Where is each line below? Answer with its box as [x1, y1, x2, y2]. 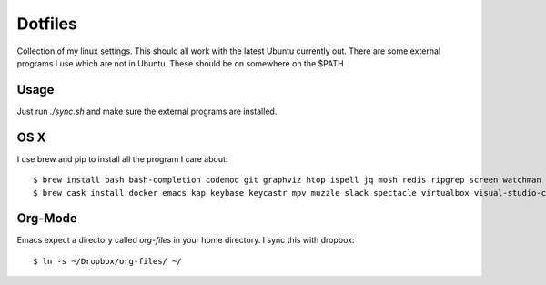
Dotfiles [16, 14, 77, 34]
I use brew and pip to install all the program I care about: [16, 153, 228, 164]
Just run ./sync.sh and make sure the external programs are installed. [16, 106, 278, 117]
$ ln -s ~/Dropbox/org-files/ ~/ [33, 256, 182, 266]
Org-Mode [16, 210, 77, 227]
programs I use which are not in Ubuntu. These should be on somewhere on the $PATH [16, 57, 345, 68]
